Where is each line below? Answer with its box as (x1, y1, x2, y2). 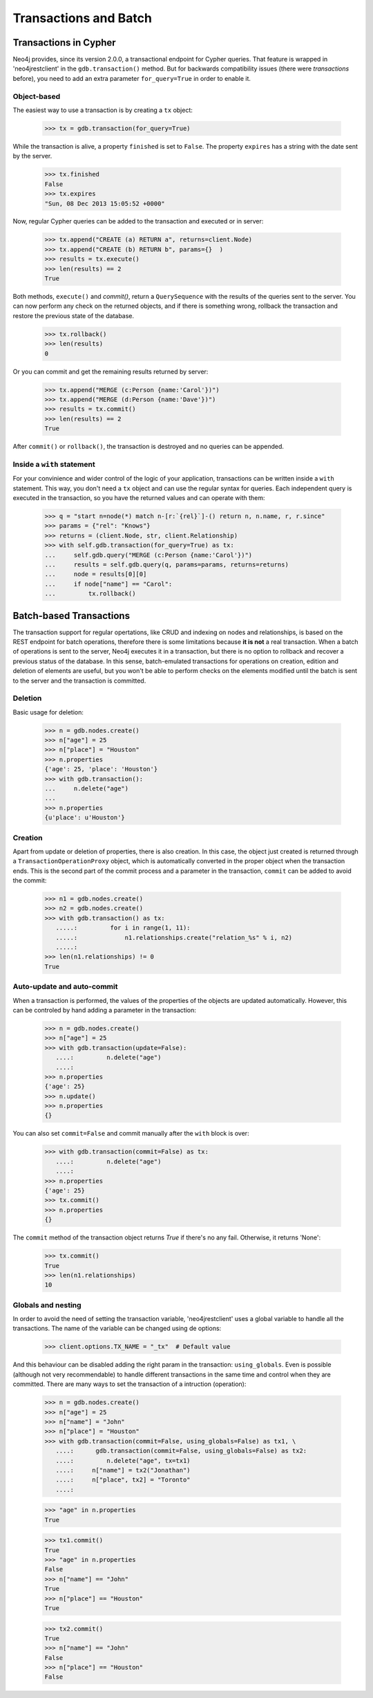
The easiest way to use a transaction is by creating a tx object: (12, 106, 193, 114)
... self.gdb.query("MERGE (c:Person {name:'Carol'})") (44, 551, 253, 559)
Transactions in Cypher (12, 37, 117, 48)
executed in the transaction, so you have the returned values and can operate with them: (12, 494, 265, 501)
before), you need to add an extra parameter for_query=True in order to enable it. (12, 74, 251, 82)
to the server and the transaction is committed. (12, 676, 146, 685)
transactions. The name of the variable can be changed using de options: (12, 1325, 222, 1333)
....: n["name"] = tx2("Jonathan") (55, 1466, 191, 1474)
